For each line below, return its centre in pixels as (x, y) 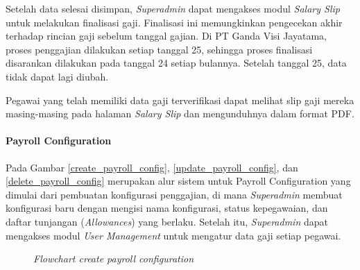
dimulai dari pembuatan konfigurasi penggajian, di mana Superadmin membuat (174, 194)
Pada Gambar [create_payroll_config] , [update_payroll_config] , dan (152, 167)
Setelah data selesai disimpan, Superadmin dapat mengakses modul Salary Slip (173, 8)
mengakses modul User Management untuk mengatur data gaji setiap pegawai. (173, 235)
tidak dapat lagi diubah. (57, 76)
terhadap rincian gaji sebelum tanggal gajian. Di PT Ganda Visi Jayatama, (166, 36)
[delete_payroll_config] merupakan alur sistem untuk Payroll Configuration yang (178, 181)
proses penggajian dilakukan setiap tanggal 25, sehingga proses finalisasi (159, 49)
